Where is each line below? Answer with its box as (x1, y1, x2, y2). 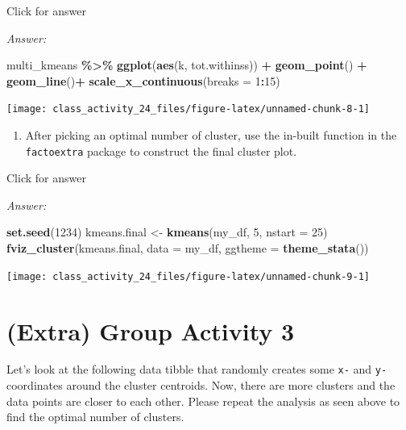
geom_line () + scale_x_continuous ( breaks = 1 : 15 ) (6, 72, 280, 89)
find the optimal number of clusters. (6, 408, 184, 425)
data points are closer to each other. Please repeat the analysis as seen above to (6, 392, 400, 409)
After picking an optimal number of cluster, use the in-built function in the (25, 127, 397, 144)
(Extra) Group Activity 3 (6, 314, 295, 347)
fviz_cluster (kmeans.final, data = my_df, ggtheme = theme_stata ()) (6, 240, 369, 257)
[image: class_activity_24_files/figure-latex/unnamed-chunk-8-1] (6, 103, 371, 115)
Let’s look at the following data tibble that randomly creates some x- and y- (6, 361, 387, 378)
